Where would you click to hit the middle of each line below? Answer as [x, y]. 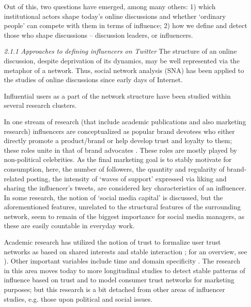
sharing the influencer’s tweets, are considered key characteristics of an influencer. [125, 188]
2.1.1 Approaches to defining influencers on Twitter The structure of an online [120, 51]
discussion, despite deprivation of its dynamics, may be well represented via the [122, 60]
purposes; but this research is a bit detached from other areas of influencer [115, 289]
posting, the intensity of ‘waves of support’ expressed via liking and [126, 178]
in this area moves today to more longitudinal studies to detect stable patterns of [125, 270]
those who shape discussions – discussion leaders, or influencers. [99, 35]
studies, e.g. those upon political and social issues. [78, 299]
